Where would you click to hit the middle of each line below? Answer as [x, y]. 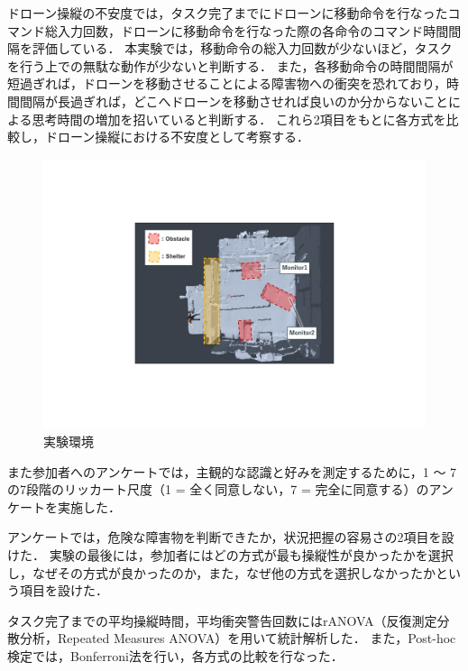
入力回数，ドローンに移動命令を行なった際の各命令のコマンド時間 [253, 30]
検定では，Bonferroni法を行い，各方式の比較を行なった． [175, 655]
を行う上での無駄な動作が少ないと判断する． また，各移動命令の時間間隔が [230, 65]
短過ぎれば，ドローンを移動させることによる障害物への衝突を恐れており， [227, 83]
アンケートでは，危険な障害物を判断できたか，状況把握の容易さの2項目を [225, 537]
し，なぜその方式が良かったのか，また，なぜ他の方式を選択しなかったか [221, 572]
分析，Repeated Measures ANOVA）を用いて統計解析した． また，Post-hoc [238, 638]
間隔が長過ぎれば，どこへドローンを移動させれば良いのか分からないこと [234, 101]
